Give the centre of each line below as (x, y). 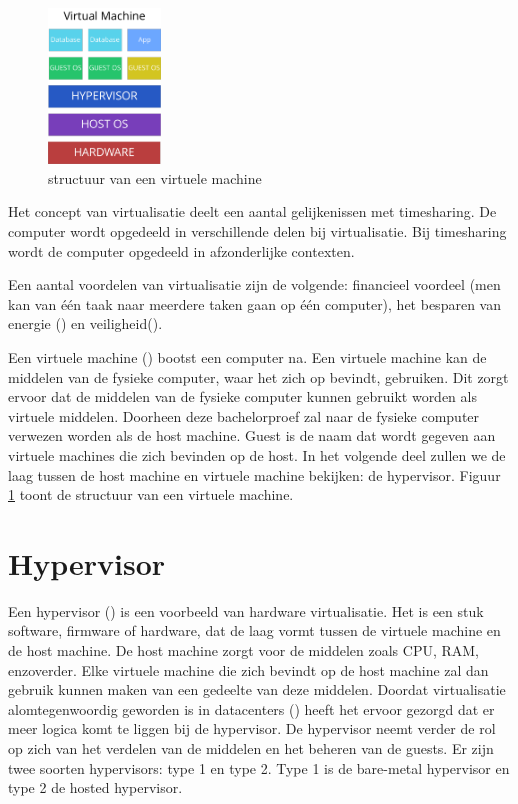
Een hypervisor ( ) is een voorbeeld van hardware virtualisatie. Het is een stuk (246, 610)
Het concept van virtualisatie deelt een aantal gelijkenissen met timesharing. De (252, 211)
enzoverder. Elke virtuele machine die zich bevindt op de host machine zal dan (248, 669)
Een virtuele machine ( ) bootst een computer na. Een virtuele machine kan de (247, 356)
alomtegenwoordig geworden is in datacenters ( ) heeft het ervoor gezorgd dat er (251, 708)
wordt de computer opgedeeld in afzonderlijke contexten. (181, 250)
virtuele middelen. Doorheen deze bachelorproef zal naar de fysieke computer (244, 415)
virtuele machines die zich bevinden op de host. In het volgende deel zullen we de (257, 454)
